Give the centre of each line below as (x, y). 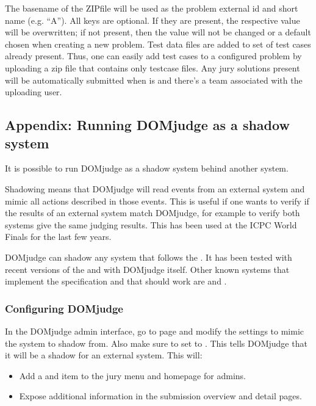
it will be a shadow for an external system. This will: (104, 355)
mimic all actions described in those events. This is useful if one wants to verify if (157, 201)
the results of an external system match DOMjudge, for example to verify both (153, 213)
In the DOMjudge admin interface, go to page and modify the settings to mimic (154, 331)
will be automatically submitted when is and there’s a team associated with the (154, 80)
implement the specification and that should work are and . (116, 281)
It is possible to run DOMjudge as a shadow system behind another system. (147, 168)
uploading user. (34, 92)
